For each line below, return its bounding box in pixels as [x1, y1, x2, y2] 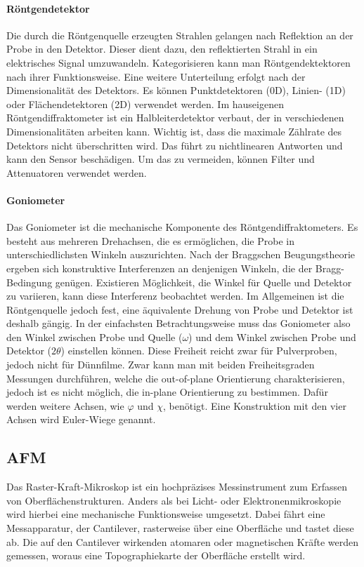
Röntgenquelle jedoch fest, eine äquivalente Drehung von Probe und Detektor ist [6, 302, 353, 316]
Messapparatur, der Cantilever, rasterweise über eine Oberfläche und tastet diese [6, 521, 354, 535]
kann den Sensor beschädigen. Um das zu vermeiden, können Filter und [6, 152, 315, 166]
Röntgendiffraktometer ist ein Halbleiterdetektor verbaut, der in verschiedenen [6, 110, 344, 125]
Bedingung [6, 274, 53, 289]
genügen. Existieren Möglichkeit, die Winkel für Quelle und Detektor [55, 274, 352, 289]
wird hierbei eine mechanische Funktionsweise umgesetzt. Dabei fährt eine [6, 507, 325, 521]
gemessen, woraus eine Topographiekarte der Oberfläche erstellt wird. [6, 548, 306, 563]
